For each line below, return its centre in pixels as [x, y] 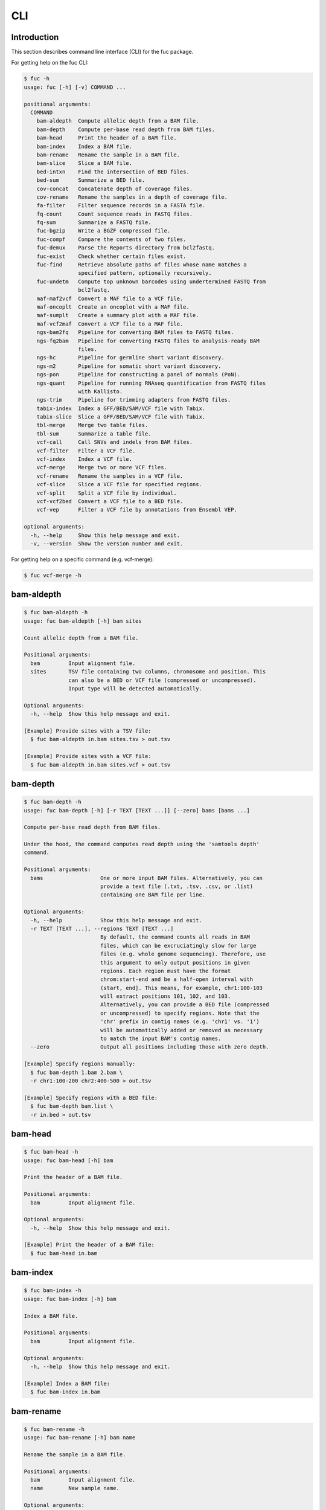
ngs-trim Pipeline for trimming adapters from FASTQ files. [134, 400]
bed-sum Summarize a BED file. [91, 180]
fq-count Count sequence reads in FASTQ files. [115, 214]
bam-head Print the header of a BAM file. [107, 138]
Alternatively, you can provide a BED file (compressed [184, 1005]
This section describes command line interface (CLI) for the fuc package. [102, 52]
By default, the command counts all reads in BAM [175, 937]
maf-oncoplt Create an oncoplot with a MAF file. [113, 307]
